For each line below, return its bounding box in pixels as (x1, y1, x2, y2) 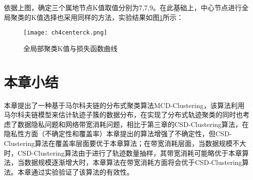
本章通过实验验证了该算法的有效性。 (17, 166, 134, 177)
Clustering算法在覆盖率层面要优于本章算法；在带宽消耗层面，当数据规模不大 (4, 138, 247, 148)
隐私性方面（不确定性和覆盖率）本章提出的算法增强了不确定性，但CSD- (4, 128, 232, 139)
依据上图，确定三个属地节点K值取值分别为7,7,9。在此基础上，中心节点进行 (4, 2, 242, 12)
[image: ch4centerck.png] (23, 29, 107, 36)
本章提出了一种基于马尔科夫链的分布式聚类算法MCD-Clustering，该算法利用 (4, 100, 245, 110)
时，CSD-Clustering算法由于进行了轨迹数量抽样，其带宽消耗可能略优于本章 (4, 147, 242, 158)
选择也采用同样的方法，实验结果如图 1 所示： (43, 12, 183, 22)
